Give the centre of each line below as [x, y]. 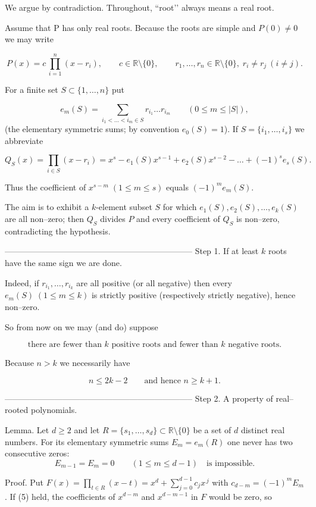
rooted [17, 410]
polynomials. [54, 410]
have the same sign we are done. [63, 262]
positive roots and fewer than [165, 345]
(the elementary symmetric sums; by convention [92, 129]
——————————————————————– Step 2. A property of [139, 398]
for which [180, 207]
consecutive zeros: [37, 453]
